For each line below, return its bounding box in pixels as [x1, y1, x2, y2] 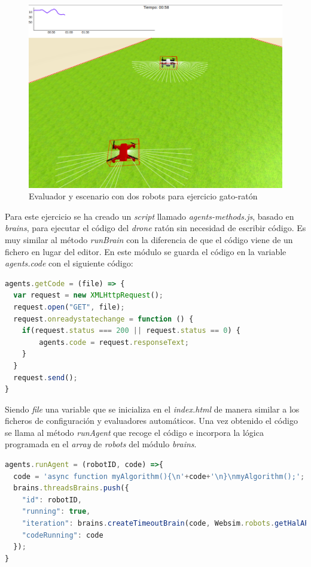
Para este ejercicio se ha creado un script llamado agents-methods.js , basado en [5, 210, 294, 222]
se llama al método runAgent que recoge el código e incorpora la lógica [5, 426, 264, 438]
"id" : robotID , [22, 495, 82, 504]
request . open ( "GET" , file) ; [13, 302, 125, 311]
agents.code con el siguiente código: [5, 257, 133, 269]
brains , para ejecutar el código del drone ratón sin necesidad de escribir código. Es [5, 222, 306, 234]
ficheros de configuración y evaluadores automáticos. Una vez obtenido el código [5, 414, 298, 427]
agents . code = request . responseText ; [39, 338, 189, 347]
